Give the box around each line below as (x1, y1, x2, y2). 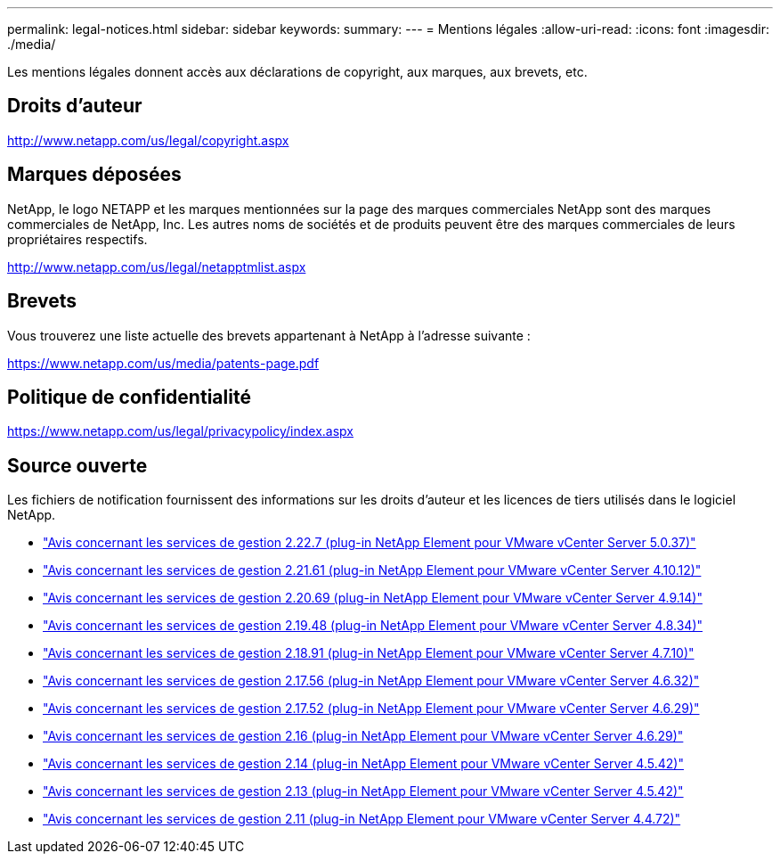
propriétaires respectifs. (7, 231, 148, 247)
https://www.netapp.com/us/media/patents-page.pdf (7, 355, 320, 371)
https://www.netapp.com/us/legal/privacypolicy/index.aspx (7, 423, 353, 439)
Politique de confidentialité (7, 385, 251, 408)
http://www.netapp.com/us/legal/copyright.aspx (7, 132, 289, 148)
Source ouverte (7, 454, 148, 477)
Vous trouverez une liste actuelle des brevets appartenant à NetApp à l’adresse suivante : (7, 327, 531, 343)
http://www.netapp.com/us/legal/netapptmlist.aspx (7, 258, 306, 275)
